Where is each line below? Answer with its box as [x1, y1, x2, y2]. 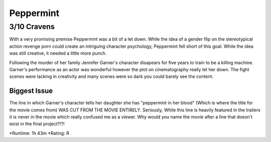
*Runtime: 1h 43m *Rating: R [9, 130, 70, 136]
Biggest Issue [9, 87, 53, 95]
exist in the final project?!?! [9, 121, 65, 127]
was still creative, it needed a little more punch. [9, 50, 107, 56]
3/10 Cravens [9, 22, 55, 31]
